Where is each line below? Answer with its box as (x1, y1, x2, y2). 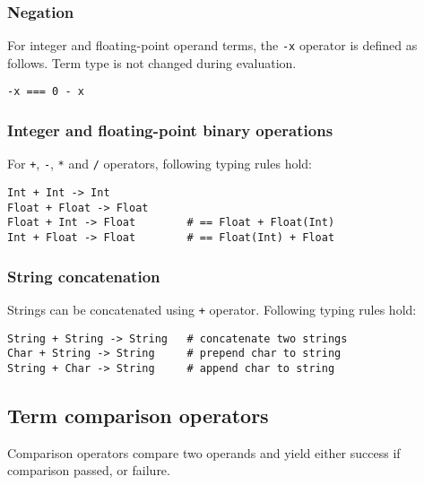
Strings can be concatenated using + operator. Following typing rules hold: (7, 299, 417, 318)
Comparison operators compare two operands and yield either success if (7, 443, 401, 462)
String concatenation (7, 264, 160, 287)
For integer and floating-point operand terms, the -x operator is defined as (7, 36, 418, 55)
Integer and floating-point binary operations (7, 119, 333, 142)
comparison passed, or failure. (7, 461, 170, 480)
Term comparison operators (7, 401, 269, 429)
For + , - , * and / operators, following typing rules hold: (7, 154, 313, 173)
